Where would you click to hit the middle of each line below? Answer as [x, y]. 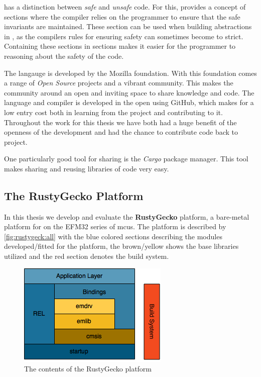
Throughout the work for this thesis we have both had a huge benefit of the [120, 122]
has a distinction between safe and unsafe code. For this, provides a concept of [125, 7]
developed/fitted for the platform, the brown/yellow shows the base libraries [121, 246]
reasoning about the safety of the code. [64, 56]
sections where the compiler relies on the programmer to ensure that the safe [122, 16]
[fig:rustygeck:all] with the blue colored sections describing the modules [113, 236]
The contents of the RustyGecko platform [88, 369]
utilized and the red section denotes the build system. [87, 256]
